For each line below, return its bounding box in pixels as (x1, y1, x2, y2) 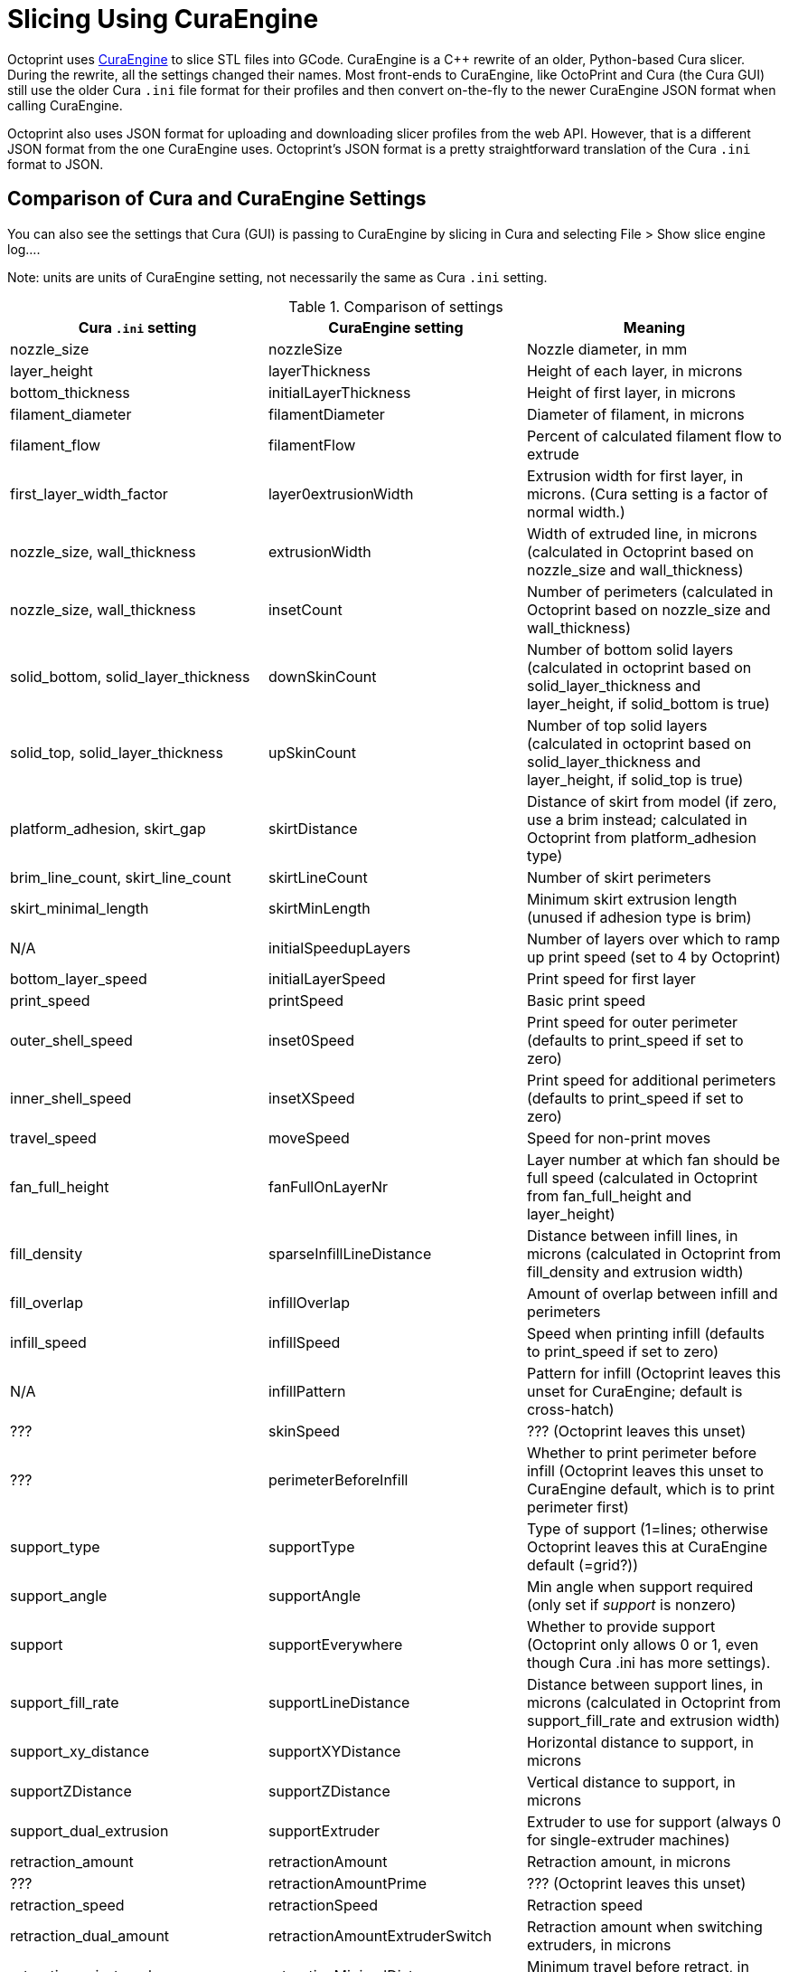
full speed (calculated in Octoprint (526, 1168, 758, 1187)
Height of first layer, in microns (526, 383, 736, 402)
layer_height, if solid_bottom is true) (526, 694, 770, 713)
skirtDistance (268, 819, 358, 838)
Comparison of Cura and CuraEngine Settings (7, 187, 427, 211)
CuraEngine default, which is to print (526, 1479, 775, 1498)
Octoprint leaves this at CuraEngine (526, 1537, 768, 1556)
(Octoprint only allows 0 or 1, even (526, 1635, 759, 1654)
